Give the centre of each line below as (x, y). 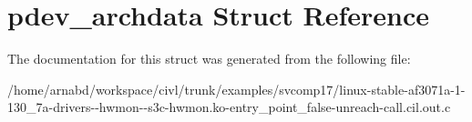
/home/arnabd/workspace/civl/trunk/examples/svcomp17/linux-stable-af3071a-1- (236, 89)
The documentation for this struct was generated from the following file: (209, 59)
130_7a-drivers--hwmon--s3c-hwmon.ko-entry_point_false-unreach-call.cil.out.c (229, 107)
